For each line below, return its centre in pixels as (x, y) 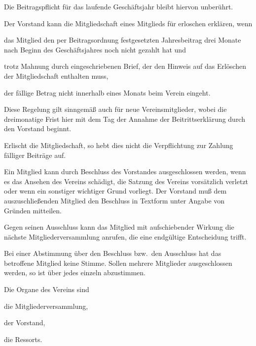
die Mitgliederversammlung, (46, 306)
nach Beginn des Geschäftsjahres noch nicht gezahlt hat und (95, 49)
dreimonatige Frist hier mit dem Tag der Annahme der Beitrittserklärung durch (125, 119)
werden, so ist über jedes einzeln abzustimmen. (75, 272)
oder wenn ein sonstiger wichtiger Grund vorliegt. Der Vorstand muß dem (115, 191)
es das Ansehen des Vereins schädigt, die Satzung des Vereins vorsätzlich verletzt (126, 181)
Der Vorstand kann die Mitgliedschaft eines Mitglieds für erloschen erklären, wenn (128, 23)
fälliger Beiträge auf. (35, 155)
